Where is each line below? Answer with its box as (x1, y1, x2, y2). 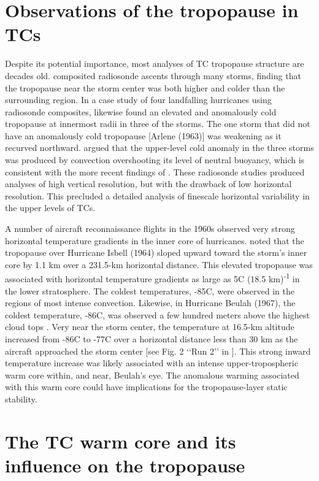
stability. (5, 393, 37, 405)
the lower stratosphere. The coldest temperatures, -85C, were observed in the (5, 284, 294, 297)
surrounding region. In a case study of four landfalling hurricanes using (5, 93, 272, 106)
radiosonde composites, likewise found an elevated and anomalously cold (5, 105, 277, 118)
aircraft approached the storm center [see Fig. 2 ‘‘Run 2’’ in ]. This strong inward (5, 344, 311, 357)
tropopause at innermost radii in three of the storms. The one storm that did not (5, 117, 310, 130)
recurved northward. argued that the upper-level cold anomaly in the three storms (5, 141, 314, 154)
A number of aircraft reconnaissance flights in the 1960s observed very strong (5, 222, 295, 235)
